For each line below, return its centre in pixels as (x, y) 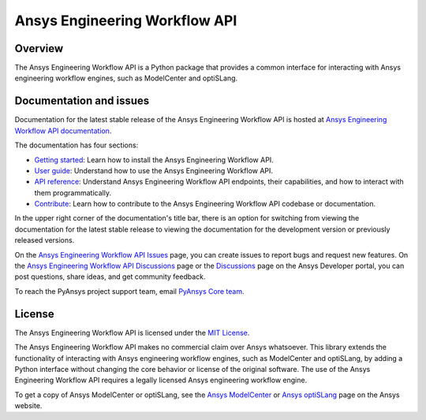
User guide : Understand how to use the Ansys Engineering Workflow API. (154, 170)
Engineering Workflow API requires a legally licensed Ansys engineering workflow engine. (161, 380)
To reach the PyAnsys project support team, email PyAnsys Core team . (129, 291)
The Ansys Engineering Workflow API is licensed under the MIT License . (132, 333)
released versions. (45, 240)
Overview (39, 48)
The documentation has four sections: (77, 145)
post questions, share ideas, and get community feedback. (110, 277)
